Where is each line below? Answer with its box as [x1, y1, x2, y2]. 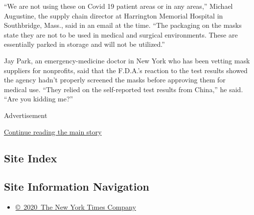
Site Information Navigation [4, 179, 149, 194]
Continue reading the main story [4, 126, 102, 137]
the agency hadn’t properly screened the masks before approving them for [4, 75, 226, 85]
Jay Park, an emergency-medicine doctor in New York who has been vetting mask [4, 55, 250, 65]
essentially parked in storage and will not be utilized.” [4, 39, 165, 49]
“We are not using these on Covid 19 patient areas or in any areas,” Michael [4, 1, 233, 11]
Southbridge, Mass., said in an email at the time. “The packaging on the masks [4, 20, 242, 30]
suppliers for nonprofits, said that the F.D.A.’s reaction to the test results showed [4, 65, 248, 75]
